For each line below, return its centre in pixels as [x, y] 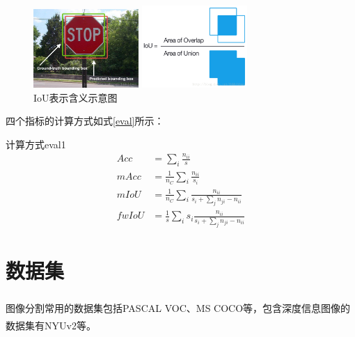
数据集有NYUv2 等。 [51, 325]
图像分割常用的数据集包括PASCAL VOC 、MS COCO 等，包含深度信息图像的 [178, 307]
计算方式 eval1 [36, 144]
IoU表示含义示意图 [76, 97]
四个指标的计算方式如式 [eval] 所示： [85, 121]
